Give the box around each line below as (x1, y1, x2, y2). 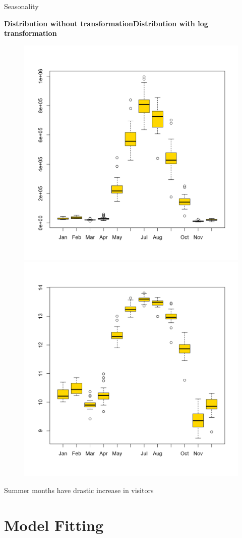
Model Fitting (4, 514, 104, 535)
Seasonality (4, 1, 39, 11)
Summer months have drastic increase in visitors (4, 484, 154, 495)
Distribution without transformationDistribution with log (4, 18, 208, 28)
